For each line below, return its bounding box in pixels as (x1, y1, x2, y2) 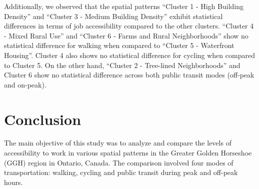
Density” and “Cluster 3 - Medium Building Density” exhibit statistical (4, 10, 223, 21)
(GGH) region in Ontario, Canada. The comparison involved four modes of (4, 157, 233, 167)
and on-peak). (4, 79, 46, 89)
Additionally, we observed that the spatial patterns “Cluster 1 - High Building (4, 1, 243, 11)
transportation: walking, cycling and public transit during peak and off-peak (4, 167, 238, 177)
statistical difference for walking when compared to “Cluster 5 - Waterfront (4, 40, 234, 50)
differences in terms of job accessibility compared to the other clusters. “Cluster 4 (4, 20, 254, 31)
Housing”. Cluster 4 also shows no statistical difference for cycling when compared (4, 49, 255, 60)
